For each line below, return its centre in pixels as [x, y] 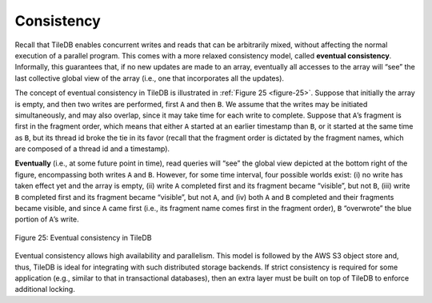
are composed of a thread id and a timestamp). [92, 149]
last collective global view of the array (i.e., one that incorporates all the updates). [149, 78]
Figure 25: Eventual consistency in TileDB [83, 237]
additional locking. [45, 289]
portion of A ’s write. [47, 219]
